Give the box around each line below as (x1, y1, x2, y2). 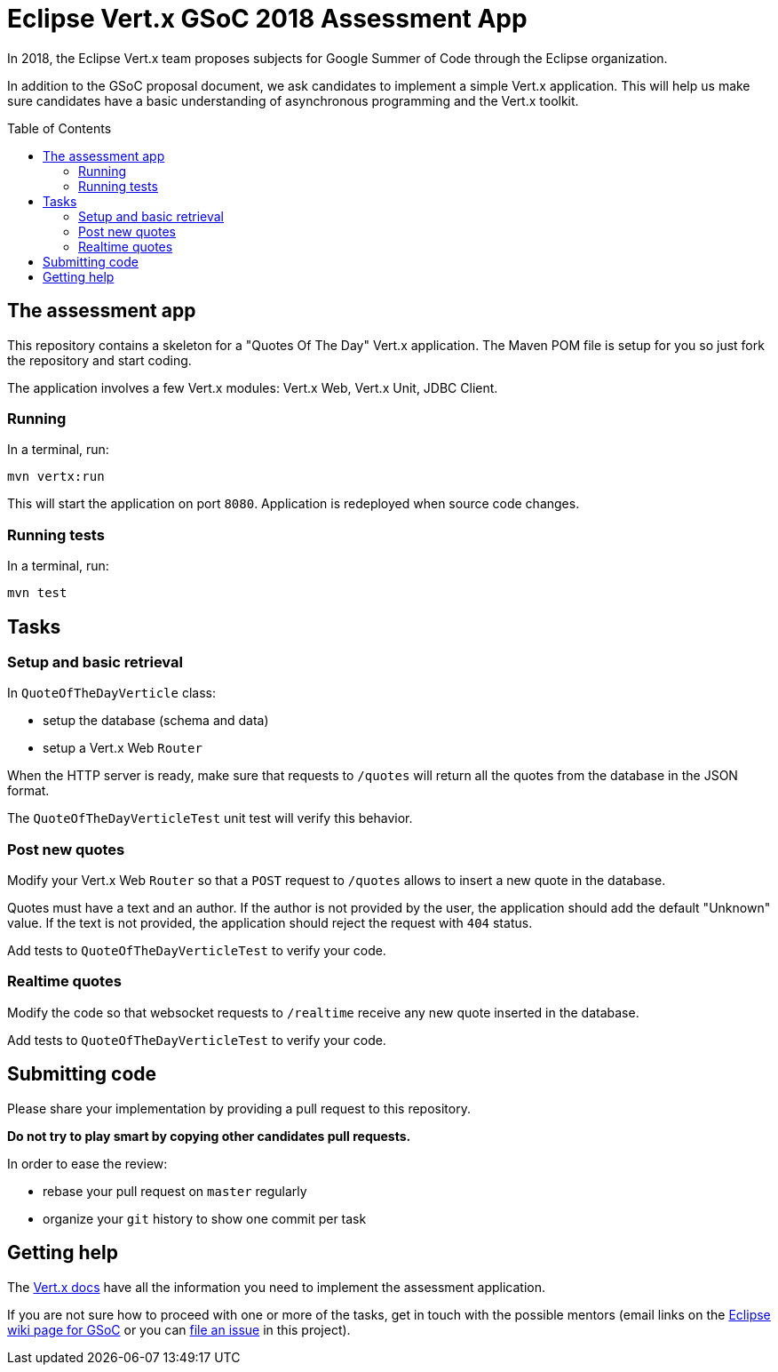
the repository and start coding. (7, 352, 192, 368)
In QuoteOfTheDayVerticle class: (7, 685, 216, 701)
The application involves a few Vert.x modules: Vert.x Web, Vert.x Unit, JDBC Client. (7, 379, 498, 395)
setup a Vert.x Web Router (43, 740, 202, 756)
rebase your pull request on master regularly (43, 1183, 307, 1199)
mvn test (7, 586, 67, 601)
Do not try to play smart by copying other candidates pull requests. (7, 1128, 411, 1144)
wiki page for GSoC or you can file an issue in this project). (7, 1321, 351, 1337)
